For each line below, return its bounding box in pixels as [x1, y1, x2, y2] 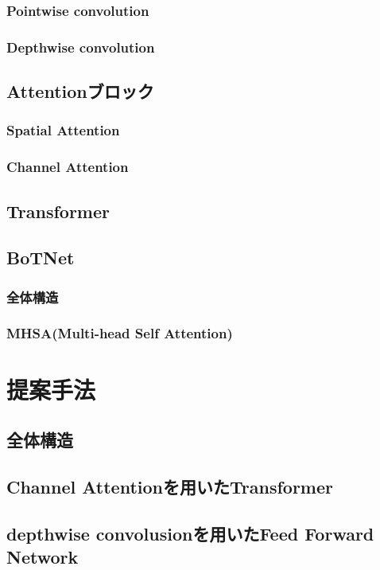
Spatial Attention [6, 120, 120, 140]
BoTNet [6, 245, 75, 270]
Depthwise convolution [6, 37, 155, 57]
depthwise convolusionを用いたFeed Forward [6, 521, 374, 545]
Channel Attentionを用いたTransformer [6, 474, 333, 498]
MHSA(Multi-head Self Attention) [6, 323, 233, 343]
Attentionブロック [6, 79, 154, 103]
